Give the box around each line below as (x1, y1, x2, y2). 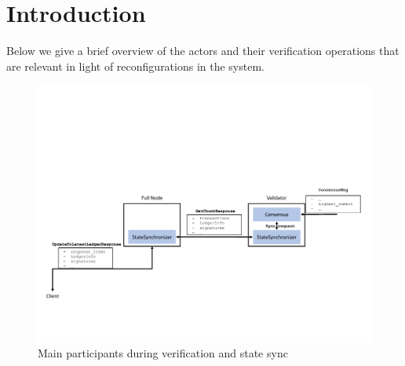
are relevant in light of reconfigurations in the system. (6, 57, 265, 74)
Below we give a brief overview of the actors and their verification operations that (6, 42, 400, 59)
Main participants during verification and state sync (38, 345, 288, 361)
